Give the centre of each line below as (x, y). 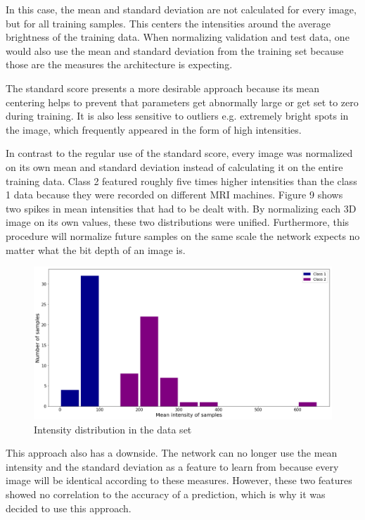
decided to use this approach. (69, 508)
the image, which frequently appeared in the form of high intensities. (154, 129)
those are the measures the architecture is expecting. (119, 64)
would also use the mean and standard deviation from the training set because (175, 50)
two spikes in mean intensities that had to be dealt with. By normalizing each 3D (181, 208)
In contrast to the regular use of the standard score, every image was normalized (179, 153)
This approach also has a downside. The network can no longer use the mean (172, 453)
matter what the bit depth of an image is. (96, 249)
